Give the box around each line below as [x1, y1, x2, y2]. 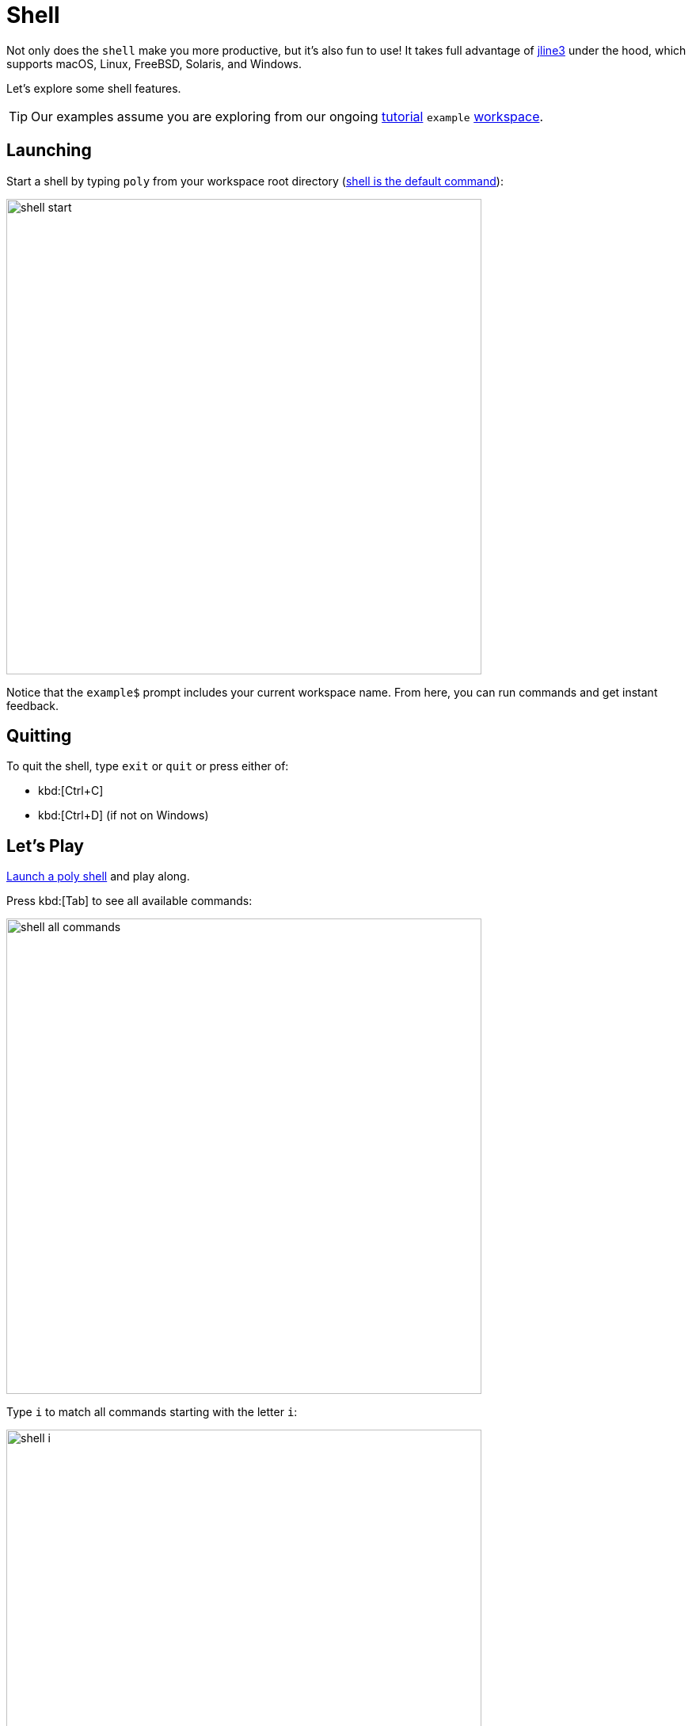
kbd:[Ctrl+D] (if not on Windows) [38, 808, 209, 823]
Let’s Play [6, 835, 84, 856]
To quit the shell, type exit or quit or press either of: [6, 759, 289, 773]
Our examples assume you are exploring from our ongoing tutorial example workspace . [31, 108, 544, 124]
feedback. [6, 698, 59, 712]
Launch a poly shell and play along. [6, 869, 190, 884]
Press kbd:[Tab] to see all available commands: [6, 894, 253, 908]
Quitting [6, 726, 72, 747]
